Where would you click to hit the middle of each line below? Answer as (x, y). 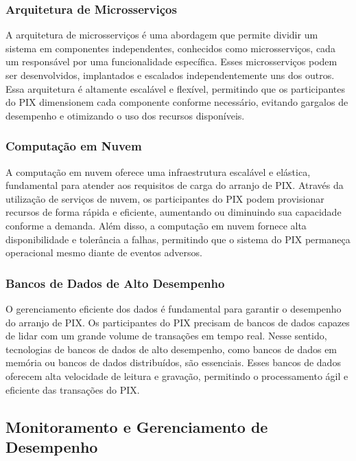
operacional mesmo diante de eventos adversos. (104, 252)
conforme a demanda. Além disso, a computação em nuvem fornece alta (156, 225)
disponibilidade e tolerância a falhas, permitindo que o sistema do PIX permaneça (178, 239)
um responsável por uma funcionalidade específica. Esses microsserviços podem (171, 61)
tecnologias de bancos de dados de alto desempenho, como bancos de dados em (171, 349)
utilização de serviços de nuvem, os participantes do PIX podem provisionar (165, 198)
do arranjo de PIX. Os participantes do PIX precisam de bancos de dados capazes (178, 322)
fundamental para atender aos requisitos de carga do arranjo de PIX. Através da (175, 185)
